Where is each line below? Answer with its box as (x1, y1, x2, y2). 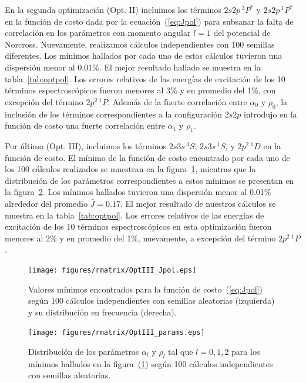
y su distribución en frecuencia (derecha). (28, 305, 177, 318)
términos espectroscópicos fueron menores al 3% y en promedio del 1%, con (5, 84, 276, 96)
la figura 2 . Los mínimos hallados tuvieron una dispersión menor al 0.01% (5, 186, 271, 198)
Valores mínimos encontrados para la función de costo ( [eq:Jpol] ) (28, 283, 263, 295)
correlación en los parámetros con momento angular (5, 26, 191, 39)
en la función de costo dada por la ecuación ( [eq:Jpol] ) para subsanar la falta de (5, 15, 294, 27)
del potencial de (213, 26, 271, 39)
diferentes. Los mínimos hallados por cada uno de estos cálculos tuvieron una (5, 49, 283, 62)
